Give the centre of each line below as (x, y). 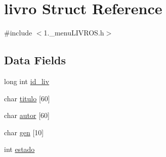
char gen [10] (24, 132)
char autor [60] (27, 115)
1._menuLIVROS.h (74, 33)
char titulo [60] (27, 98)
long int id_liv (27, 81)
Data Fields (35, 60)
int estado (19, 149)
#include (18, 33)
